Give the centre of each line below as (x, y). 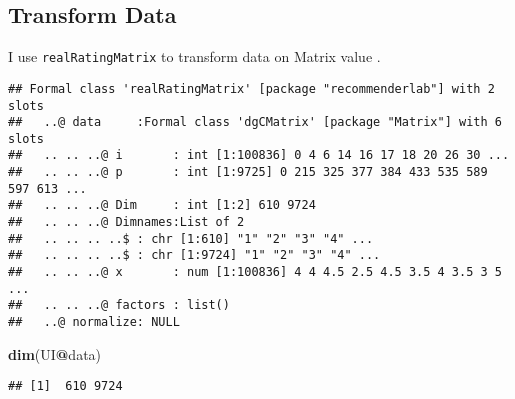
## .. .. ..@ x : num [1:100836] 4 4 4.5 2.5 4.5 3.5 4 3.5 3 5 (255, 272)
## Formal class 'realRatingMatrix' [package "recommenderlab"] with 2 (251, 88)
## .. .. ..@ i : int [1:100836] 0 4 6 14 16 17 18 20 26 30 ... (259, 155)
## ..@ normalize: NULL (94, 322)
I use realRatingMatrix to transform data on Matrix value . (194, 56)
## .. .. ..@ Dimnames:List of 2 (126, 222)
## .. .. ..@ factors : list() (119, 305)
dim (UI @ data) (55, 353)
